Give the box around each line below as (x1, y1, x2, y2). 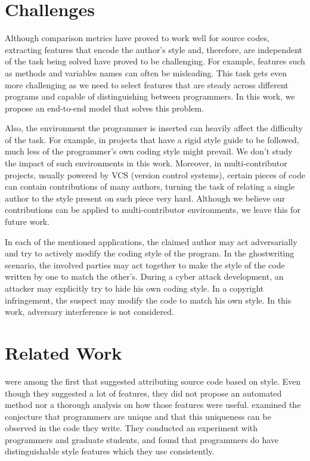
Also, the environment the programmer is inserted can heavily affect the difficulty (5, 122, 303, 134)
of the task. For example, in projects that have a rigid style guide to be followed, (5, 133, 299, 146)
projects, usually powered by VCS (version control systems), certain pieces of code (5, 168, 305, 181)
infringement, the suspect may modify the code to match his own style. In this (5, 293, 292, 306)
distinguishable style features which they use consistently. (5, 445, 215, 457)
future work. (5, 215, 50, 228)
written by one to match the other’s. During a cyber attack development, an (5, 270, 284, 283)
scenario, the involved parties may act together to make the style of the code (5, 258, 285, 271)
